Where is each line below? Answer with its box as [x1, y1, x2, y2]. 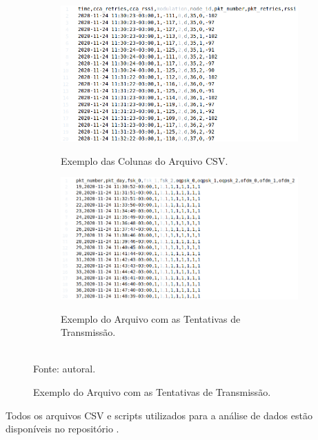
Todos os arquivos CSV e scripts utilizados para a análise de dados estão [6, 408, 312, 422]
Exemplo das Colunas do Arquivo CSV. [61, 153, 228, 168]
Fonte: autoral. [33, 361, 96, 376]
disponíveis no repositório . [6, 421, 119, 436]
